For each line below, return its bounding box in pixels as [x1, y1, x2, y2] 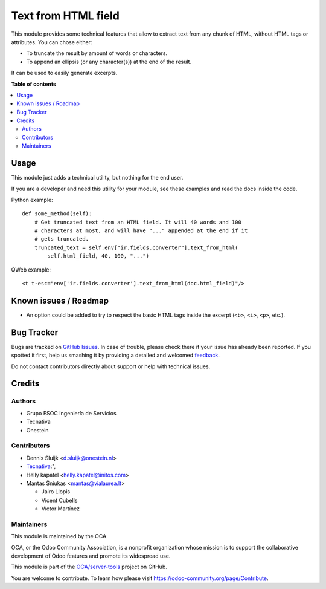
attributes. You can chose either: [11, 38, 92, 45]
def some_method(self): [22, 210, 92, 217]
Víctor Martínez [41, 505, 80, 512]
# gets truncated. [34, 236, 89, 242]
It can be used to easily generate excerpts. [11, 70, 118, 77]
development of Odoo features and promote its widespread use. [11, 552, 171, 559]
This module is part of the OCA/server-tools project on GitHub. [11, 563, 167, 571]
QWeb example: [11, 266, 51, 273]
